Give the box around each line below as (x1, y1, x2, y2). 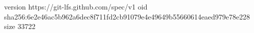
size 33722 (4, 21, 36, 31)
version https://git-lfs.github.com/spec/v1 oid (4, 1, 148, 11)
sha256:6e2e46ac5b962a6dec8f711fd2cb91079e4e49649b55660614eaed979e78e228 (4, 11, 250, 21)
